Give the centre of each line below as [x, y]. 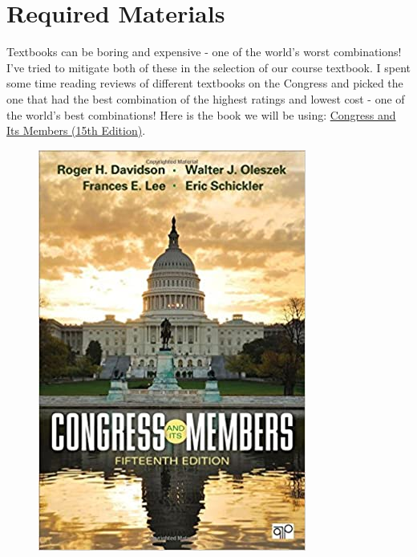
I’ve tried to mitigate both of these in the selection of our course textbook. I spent [209, 67]
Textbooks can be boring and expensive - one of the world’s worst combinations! [204, 52]
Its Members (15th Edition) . [76, 130]
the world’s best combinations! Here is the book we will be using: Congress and [201, 114]
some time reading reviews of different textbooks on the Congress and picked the [205, 83]
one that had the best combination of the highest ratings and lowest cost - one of [206, 98]
